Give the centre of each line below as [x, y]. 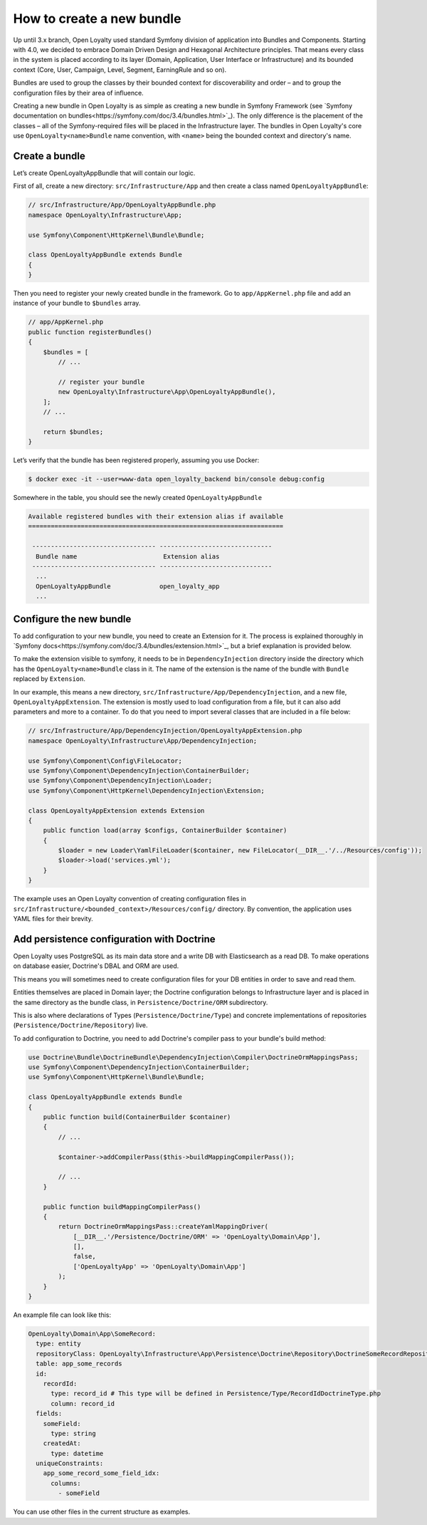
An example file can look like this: [62, 1315]
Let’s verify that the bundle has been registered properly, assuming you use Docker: [136, 460]
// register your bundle [101, 382]
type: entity [58, 1344]
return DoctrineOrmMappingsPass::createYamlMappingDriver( [163, 1227]
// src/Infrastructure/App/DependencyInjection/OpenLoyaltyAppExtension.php [165, 731]
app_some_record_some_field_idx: [101, 1473]
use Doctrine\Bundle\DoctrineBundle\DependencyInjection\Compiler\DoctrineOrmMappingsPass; [193, 1057]
